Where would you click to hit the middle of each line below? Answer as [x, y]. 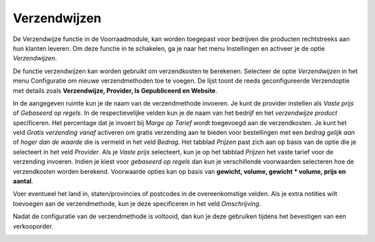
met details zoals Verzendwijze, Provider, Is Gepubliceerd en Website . [115, 90]
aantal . [23, 181]
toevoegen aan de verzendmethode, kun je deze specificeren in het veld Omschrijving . [137, 203]
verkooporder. [33, 226]
